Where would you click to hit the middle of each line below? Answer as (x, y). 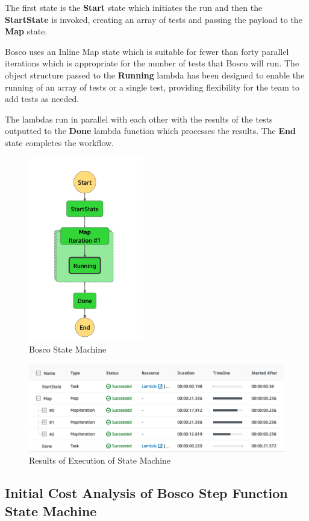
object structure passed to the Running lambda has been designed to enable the (155, 75)
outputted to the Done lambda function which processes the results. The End (150, 131)
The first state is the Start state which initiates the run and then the (134, 7)
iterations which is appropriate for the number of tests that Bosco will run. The (152, 63)
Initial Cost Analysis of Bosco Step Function (146, 493)
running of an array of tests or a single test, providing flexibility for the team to (152, 87)
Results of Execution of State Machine (100, 460)
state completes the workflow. (59, 142)
